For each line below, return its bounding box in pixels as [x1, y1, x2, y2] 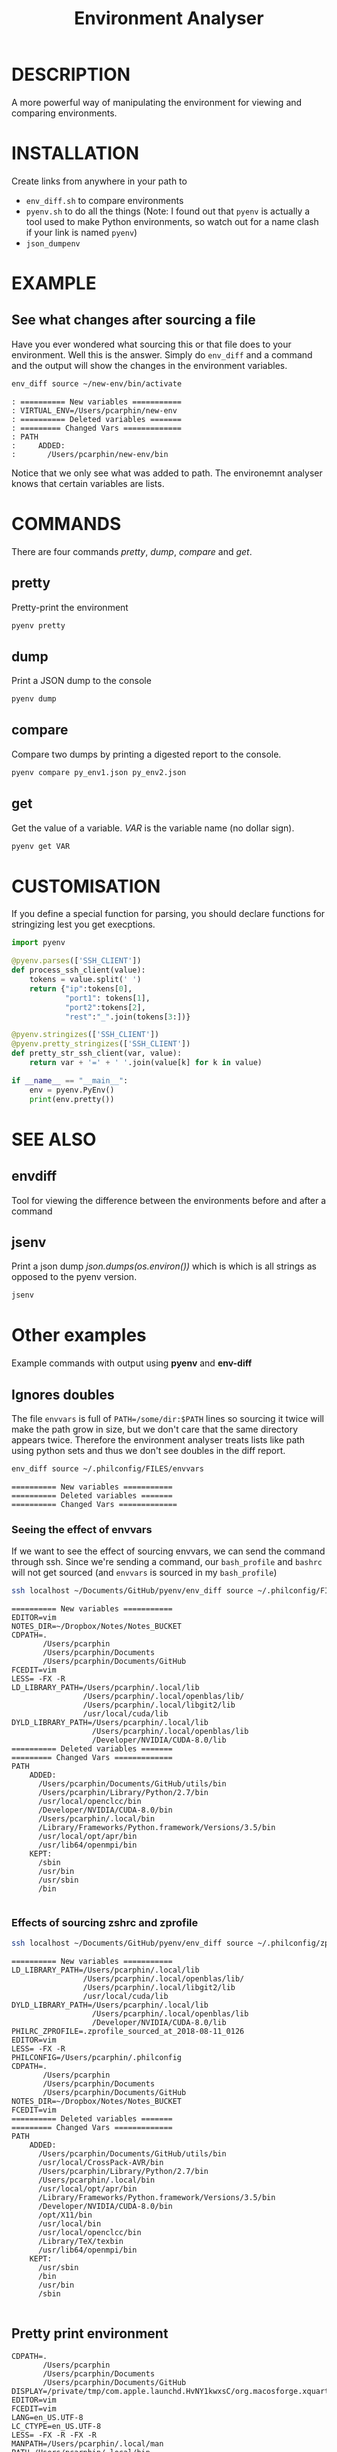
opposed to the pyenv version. [11, 1271, 138, 1283]
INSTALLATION [11, 142, 139, 165]
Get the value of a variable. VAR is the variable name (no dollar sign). [11, 822, 295, 834]
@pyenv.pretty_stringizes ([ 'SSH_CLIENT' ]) [11, 1039, 191, 1049]
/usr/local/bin [37, 2219, 102, 2229]
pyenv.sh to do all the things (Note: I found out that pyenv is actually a [25, 205, 311, 217]
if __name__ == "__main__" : [11, 1075, 129, 1086]
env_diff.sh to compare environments [25, 194, 184, 206]
